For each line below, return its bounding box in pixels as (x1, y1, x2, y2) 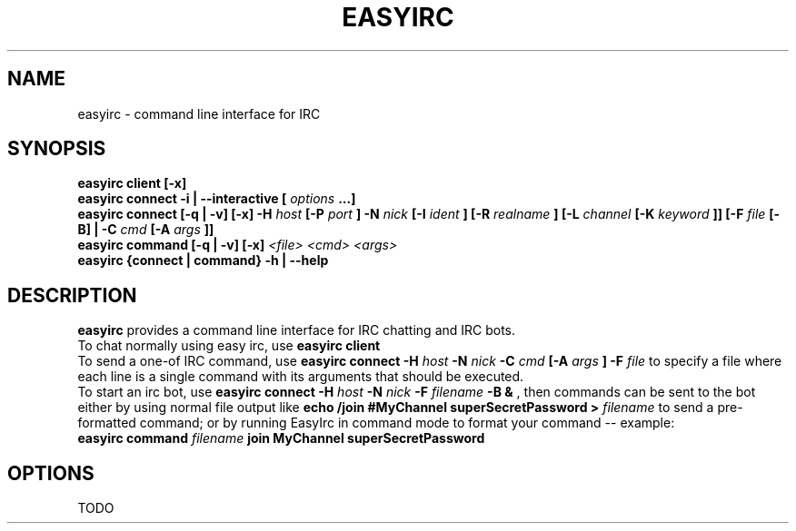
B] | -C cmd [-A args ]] (77, 221, 214, 238)
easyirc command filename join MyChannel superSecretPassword (77, 430, 485, 447)
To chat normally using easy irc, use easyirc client (77, 338, 381, 354)
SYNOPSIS (7, 137, 106, 161)
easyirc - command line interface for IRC (77, 105, 321, 122)
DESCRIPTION (7, 283, 137, 307)
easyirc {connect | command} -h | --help (77, 252, 329, 269)
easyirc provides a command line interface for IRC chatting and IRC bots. (77, 322, 516, 339)
